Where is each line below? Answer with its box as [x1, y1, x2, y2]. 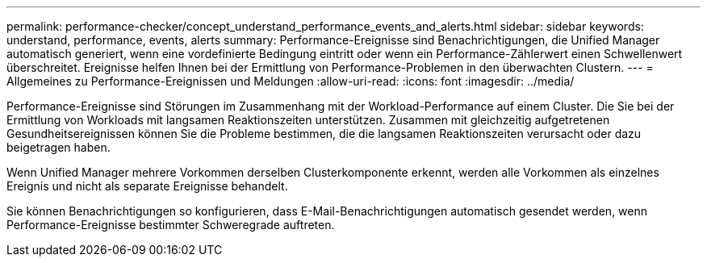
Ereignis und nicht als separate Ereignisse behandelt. [6, 179, 288, 193]
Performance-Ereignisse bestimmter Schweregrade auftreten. [6, 218, 335, 232]
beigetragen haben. [6, 140, 111, 154]
